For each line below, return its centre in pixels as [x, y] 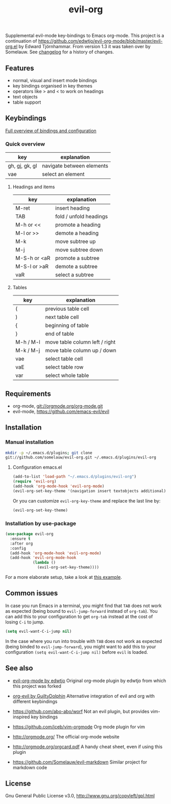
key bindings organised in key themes [53, 86]
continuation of [21, 41]
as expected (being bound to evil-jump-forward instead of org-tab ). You [81, 611]
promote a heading [78, 225]
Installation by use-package [41, 523]
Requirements [28, 394]
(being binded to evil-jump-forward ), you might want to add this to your [81, 647]
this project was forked [37, 686]
